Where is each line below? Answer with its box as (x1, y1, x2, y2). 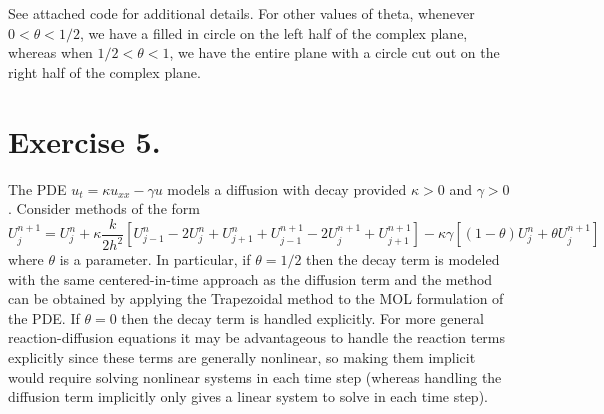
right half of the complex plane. (8, 61, 201, 82)
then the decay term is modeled (306, 249, 500, 270)
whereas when (8, 42, 93, 63)
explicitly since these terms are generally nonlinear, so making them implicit (8, 347, 476, 368)
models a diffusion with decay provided (167, 178, 407, 199)
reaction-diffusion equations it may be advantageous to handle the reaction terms (8, 327, 506, 348)
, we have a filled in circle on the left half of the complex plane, (79, 22, 468, 43)
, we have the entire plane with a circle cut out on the (169, 42, 500, 63)
